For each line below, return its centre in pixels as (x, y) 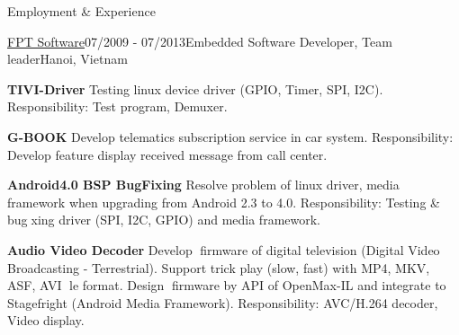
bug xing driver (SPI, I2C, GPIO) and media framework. (164, 220)
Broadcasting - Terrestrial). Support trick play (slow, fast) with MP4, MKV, (219, 267)
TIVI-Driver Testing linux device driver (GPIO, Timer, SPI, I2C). (195, 88)
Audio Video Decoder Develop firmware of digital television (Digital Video (224, 249)
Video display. (46, 320)
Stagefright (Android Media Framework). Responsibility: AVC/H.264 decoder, (223, 302)
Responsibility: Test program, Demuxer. (117, 106)
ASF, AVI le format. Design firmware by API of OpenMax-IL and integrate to (227, 285)
